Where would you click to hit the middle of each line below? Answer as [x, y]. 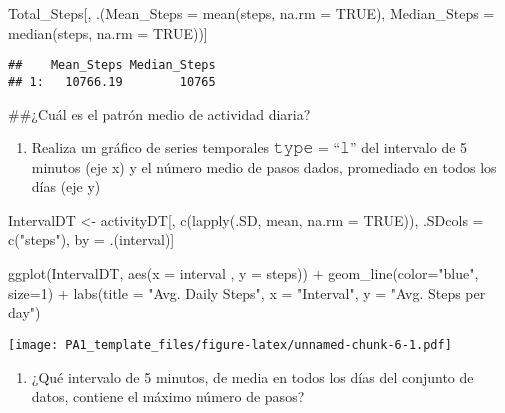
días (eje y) [66, 186]
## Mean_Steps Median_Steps [112, 65]
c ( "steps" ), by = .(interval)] [91, 239]
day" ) [24, 312]
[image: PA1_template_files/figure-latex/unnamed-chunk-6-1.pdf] [230, 344]
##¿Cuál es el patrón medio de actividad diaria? [159, 113]
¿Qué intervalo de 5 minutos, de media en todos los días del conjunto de [252, 376]
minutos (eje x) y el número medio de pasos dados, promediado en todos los [264, 166]
